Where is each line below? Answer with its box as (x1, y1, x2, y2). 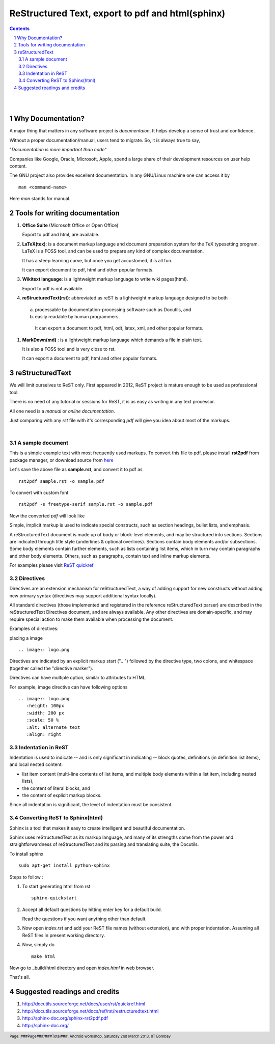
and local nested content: (9, 761, 63, 767)
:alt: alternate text (26, 724, 80, 730)
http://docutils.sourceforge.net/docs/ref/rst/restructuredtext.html (22, 1008, 159, 1014)
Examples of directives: (9, 625, 59, 631)
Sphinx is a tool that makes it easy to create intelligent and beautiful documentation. (9, 825, 185, 831)
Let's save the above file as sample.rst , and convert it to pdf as (9, 466, 143, 473)
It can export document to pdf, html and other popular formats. (22, 266, 154, 272)
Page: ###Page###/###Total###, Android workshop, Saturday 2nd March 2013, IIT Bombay (9, 1034, 171, 1039)
